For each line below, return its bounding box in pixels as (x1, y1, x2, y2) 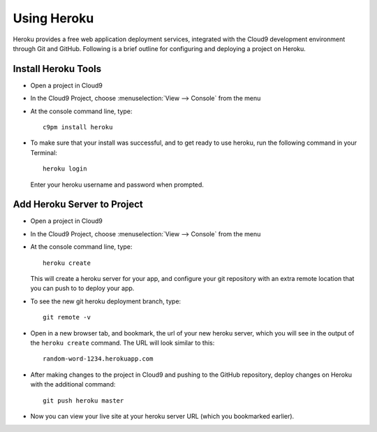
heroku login (43, 165, 87, 173)
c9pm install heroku (43, 123, 113, 131)
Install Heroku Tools (13, 63, 102, 75)
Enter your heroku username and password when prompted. (30, 180, 204, 189)
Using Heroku (13, 10, 94, 26)
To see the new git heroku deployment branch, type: (30, 297, 182, 305)
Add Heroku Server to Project (13, 199, 143, 210)
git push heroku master (43, 396, 124, 405)
